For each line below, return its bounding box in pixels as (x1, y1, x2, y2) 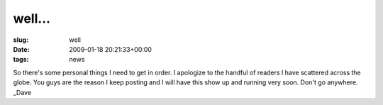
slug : (13, 35, 28, 44)
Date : (13, 45, 30, 53)
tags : (13, 55, 29, 64)
